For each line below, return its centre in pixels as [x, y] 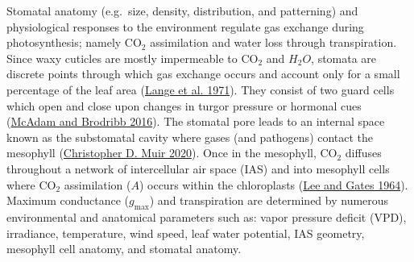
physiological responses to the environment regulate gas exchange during [185, 26]
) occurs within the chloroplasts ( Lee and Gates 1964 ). [273, 184]
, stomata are [344, 58]
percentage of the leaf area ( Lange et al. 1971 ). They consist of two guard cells [201, 89]
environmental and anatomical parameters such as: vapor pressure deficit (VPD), [207, 216]
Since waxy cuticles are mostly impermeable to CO [132, 58]
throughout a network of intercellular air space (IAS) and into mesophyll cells [198, 168]
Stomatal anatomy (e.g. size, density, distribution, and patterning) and [182, 10]
